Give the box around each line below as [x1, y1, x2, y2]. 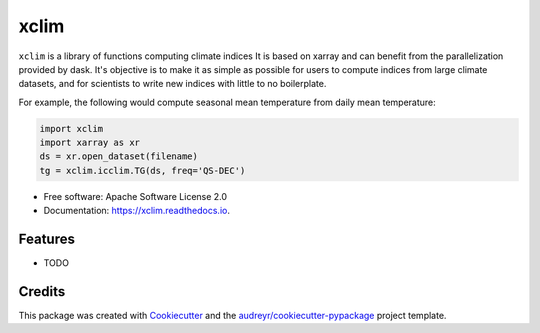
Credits [18, 283, 66, 300]
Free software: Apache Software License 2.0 [43, 190, 228, 202]
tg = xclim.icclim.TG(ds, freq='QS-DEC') [39, 165, 246, 176]
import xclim [39, 123, 104, 134]
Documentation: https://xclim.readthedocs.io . [43, 205, 230, 217]
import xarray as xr [39, 137, 140, 149]
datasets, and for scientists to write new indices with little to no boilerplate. [18, 78, 327, 90]
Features [18, 231, 75, 248]
